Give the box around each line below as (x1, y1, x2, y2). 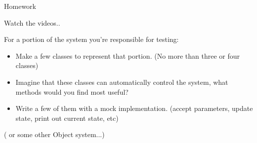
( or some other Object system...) (4, 129, 105, 140)
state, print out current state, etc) (15, 112, 119, 123)
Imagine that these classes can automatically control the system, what (15, 76, 228, 87)
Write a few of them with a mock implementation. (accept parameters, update (15, 103, 253, 113)
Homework (4, 1, 36, 11)
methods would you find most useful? (15, 86, 128, 97)
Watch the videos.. (4, 17, 60, 28)
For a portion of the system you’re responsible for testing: (4, 34, 179, 44)
